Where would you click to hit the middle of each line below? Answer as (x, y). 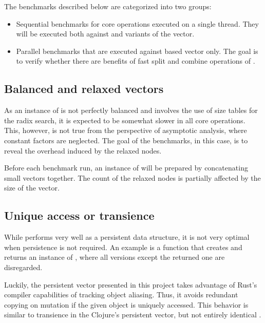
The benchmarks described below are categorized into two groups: (108, 6)
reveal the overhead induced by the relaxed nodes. (83, 150)
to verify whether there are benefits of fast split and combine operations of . (136, 61)
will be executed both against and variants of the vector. (105, 34)
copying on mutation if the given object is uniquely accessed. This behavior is (126, 304)
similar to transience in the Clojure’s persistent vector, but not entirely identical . (133, 315)
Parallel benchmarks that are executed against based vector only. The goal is (137, 51)
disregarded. (23, 267)
